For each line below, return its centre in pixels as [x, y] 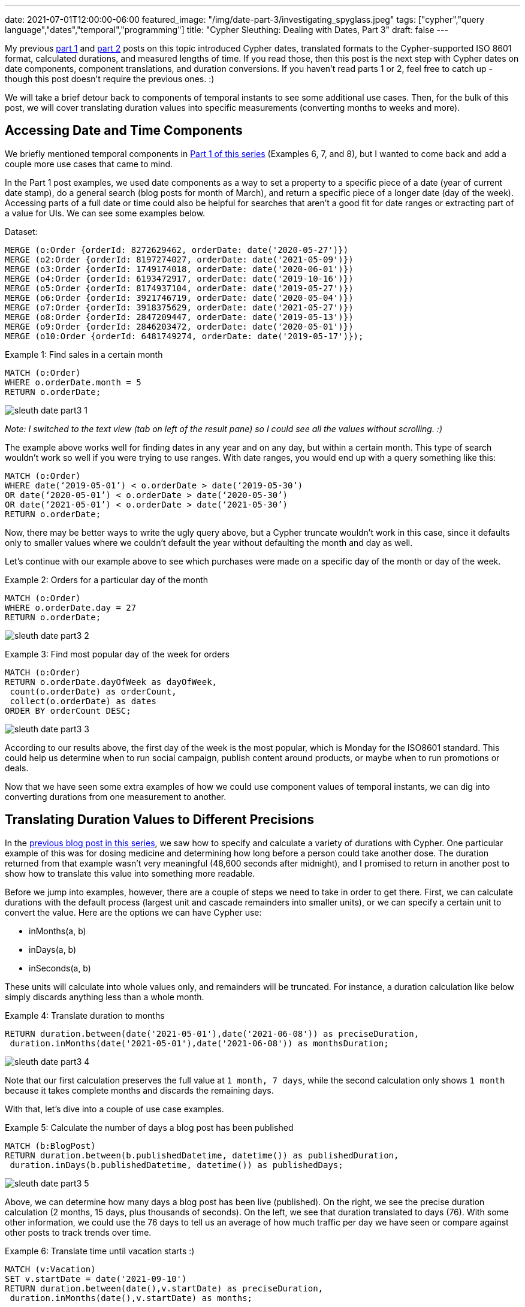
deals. [17, 768]
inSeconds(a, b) [60, 968]
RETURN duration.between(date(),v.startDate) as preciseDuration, [164, 1288]
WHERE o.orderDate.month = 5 [73, 382]
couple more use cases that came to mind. [89, 164]
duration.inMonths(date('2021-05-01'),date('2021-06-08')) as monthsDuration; [199, 1043]
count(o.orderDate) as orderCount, [93, 691]
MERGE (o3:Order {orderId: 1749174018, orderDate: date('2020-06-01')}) [179, 269]
